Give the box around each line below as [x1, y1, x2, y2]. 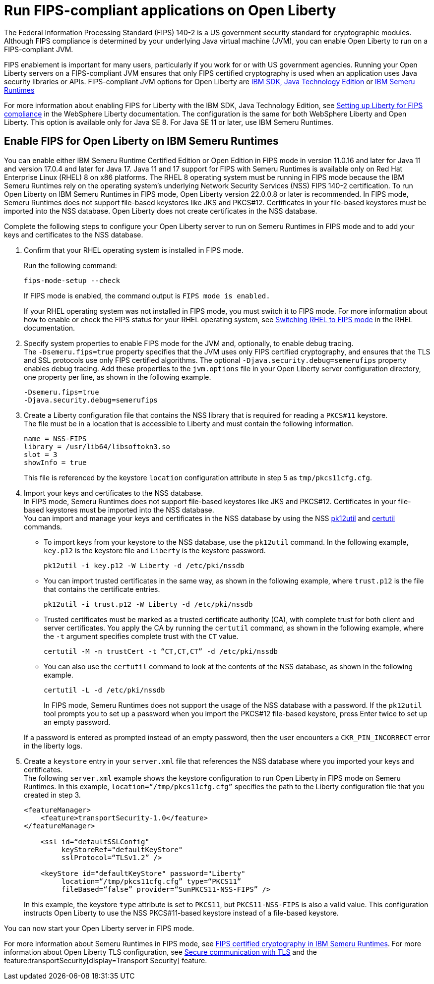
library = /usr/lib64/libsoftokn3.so [24, 442, 171, 451]
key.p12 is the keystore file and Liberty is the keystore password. [44, 546, 266, 555]
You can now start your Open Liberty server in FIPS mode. [4, 924, 194, 932]
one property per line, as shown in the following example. [24, 372, 211, 381]
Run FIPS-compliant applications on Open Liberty [4, 2, 336, 19]
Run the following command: [24, 261, 117, 270]
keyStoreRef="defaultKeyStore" [61, 845, 183, 854]
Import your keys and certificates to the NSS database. [24, 488, 203, 497]
